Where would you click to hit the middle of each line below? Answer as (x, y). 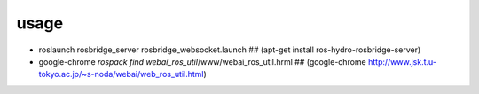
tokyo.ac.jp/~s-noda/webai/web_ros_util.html (121, 74)
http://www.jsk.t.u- (402, 61)
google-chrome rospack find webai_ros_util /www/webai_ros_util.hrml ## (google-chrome (203, 61)
